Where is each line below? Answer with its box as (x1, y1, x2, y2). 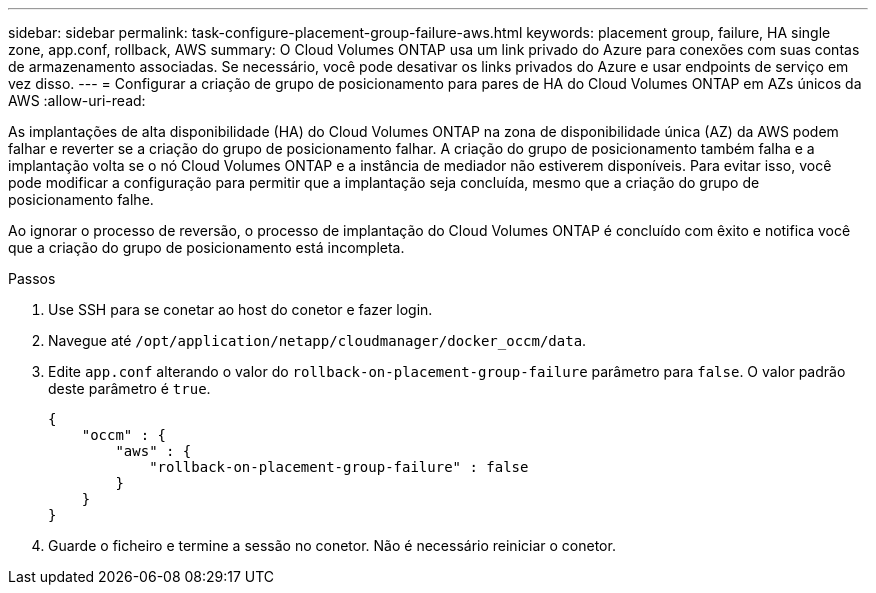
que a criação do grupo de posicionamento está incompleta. (8, 239, 405, 256)
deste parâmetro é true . (48, 380, 211, 397)
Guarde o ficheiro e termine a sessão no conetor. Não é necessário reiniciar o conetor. (48, 537, 616, 554)
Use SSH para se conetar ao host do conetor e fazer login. (48, 301, 433, 318)
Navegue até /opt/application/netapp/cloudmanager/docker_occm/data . (48, 332, 587, 349)
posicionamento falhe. (8, 191, 154, 208)
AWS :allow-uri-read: (8, 92, 146, 109)
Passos (8, 270, 56, 287)
